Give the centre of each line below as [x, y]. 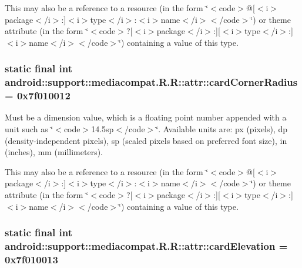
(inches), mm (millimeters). [54, 152]
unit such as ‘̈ [29, 129]
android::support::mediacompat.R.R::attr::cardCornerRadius [151, 82]
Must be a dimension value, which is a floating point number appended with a [146, 117]
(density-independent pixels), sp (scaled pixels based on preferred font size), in [146, 140]
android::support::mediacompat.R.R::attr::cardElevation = [146, 246]
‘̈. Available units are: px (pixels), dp [222, 129]
